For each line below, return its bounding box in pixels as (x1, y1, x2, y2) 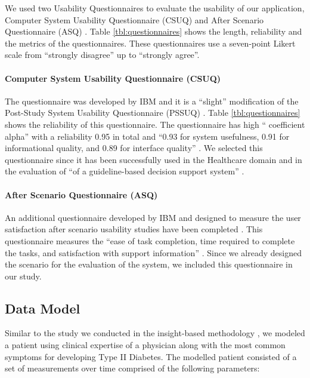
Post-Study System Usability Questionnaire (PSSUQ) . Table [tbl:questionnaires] (5, 106, 300, 119)
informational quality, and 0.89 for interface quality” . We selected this (5, 142, 263, 154)
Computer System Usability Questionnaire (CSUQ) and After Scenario (5, 13, 264, 26)
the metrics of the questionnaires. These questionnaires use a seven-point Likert (5, 36, 296, 49)
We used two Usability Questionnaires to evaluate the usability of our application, (5, 2, 305, 14)
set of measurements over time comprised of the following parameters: (5, 362, 260, 374)
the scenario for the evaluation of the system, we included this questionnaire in (5, 258, 293, 271)
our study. (5, 269, 42, 282)
